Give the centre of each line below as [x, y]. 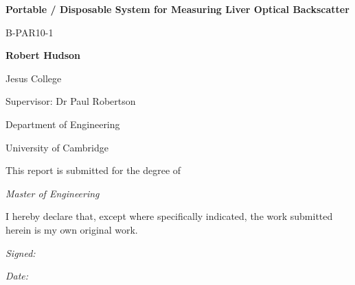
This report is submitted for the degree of [93, 170]
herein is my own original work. [72, 229]
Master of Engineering [53, 193]
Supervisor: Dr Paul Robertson [71, 101]
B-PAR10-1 [30, 32]
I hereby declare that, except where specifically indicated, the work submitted [169, 216]
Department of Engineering [63, 124]
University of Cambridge [57, 147]
